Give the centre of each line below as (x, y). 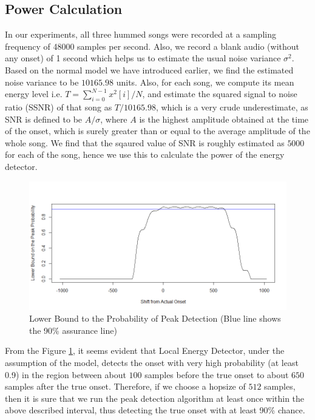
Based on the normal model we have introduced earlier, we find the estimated (149, 69)
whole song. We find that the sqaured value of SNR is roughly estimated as (145, 142)
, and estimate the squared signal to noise (220, 94)
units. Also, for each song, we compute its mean (205, 82)
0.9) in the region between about (66, 374)
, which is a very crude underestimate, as (232, 107)
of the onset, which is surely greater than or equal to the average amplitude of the (157, 131)
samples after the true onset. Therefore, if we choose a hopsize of (125, 386)
